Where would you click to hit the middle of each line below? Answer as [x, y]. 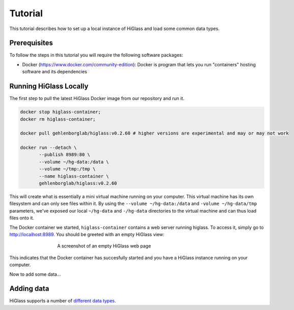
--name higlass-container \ [74, 176]
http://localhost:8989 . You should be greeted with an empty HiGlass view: [87, 234]
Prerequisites [31, 43]
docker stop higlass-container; [61, 112]
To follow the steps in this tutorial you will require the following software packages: [96, 55]
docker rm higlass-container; [58, 119]
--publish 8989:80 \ [64, 155]
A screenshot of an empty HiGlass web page [104, 246]
